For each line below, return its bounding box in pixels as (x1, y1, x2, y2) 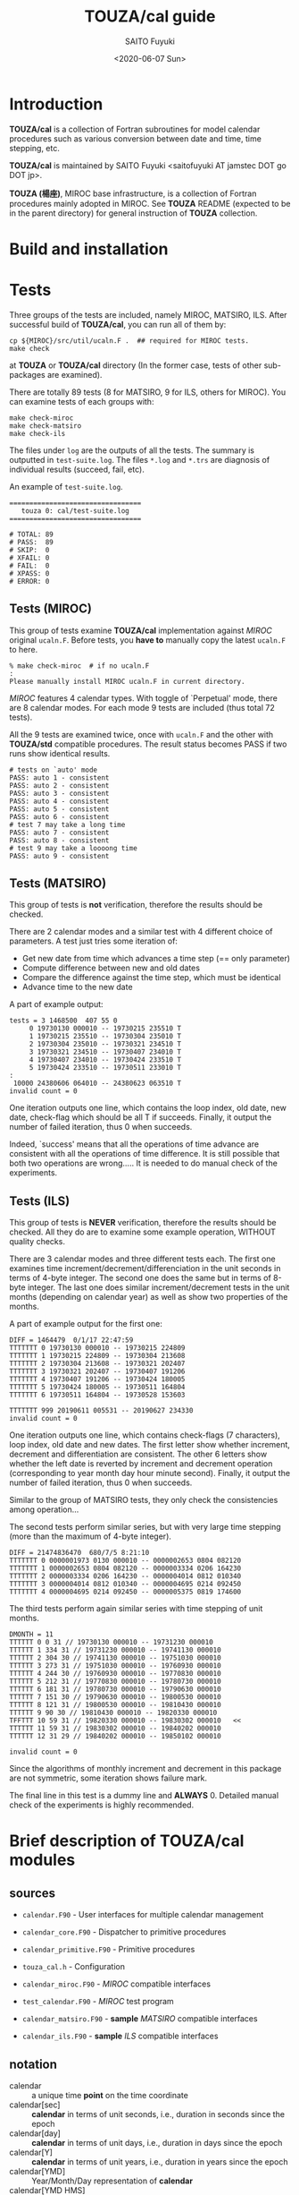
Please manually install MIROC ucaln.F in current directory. (9, 677, 245, 686)
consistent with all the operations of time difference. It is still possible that (9, 1149, 280, 1159)
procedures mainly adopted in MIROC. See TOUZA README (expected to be (9, 198, 291, 209)
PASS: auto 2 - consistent (9, 781, 110, 790)
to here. (9, 644, 38, 654)
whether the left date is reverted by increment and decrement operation (9, 1458, 273, 1469)
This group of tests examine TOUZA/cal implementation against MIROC (9, 625, 272, 636)
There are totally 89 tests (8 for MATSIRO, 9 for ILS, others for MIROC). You (9, 387, 287, 397)
